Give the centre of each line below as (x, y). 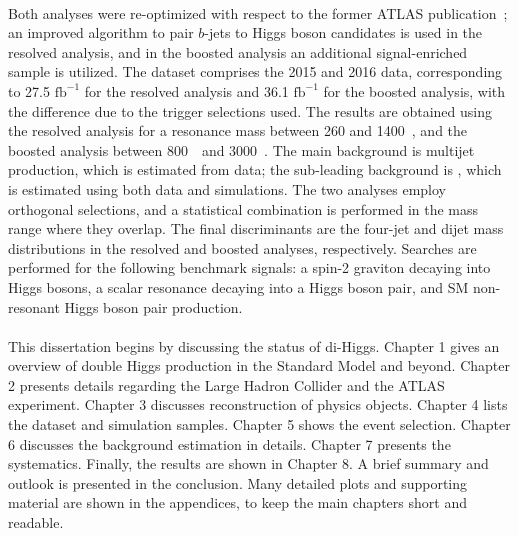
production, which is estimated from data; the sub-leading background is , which (255, 169)
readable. (36, 522)
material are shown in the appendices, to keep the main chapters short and (237, 502)
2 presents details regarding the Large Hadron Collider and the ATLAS (226, 384)
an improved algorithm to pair (101, 32)
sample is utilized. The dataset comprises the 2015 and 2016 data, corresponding (255, 71)
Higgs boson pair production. (153, 306)
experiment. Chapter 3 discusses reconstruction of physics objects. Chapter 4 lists (258, 404)
